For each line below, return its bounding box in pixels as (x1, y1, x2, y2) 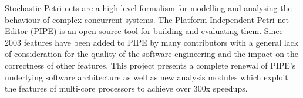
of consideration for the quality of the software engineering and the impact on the (5, 48, 299, 60)
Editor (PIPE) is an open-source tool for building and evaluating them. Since (5, 25, 283, 37)
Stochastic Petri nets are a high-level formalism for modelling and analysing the (5, 2, 292, 13)
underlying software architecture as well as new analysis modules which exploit (5, 70, 288, 83)
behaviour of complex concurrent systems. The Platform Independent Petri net (5, 13, 289, 25)
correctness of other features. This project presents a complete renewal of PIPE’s (5, 59, 296, 71)
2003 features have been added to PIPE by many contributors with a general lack (5, 36, 298, 48)
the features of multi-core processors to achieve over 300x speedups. (5, 82, 248, 94)
